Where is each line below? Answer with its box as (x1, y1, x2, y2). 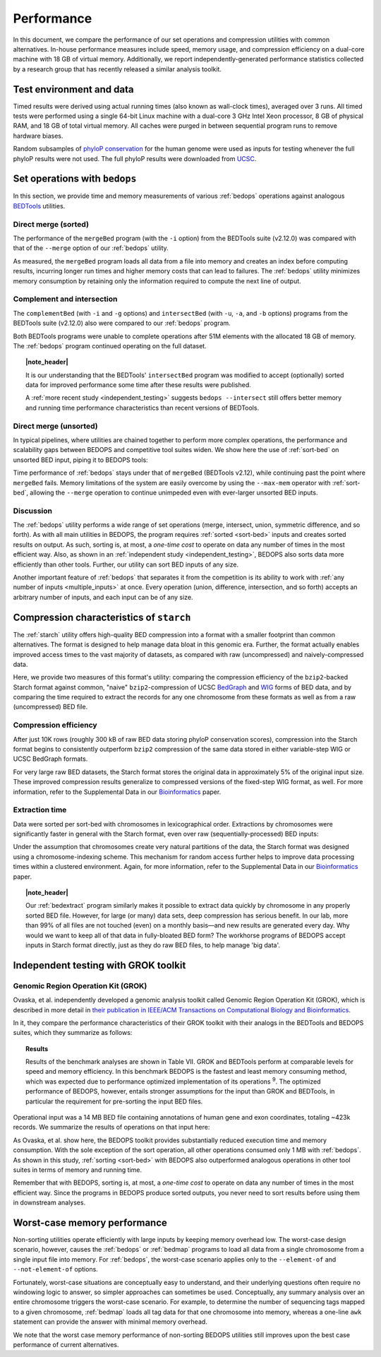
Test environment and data (13, 83, 134, 95)
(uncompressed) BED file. (13, 703, 88, 711)
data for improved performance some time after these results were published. (25, 381, 252, 389)
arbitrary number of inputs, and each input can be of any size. (13, 593, 193, 601)
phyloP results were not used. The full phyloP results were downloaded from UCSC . (13, 154, 257, 162)
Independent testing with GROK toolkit (13, 959, 186, 971)
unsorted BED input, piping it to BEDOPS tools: (13, 456, 148, 464)
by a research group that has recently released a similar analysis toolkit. (13, 64, 222, 73)
